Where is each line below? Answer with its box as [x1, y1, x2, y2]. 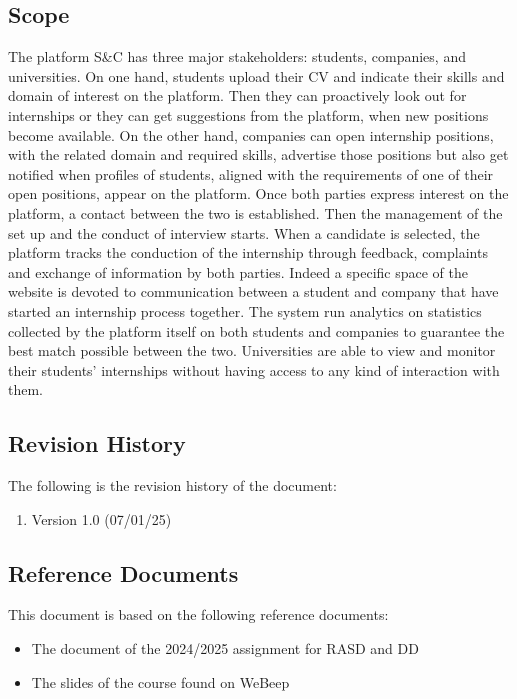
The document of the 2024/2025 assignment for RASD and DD [31, 638, 419, 659]
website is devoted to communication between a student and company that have [8, 281, 499, 302]
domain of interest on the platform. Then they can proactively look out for [8, 85, 467, 106]
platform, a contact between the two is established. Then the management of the [8, 202, 503, 223]
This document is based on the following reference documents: [8, 604, 389, 625]
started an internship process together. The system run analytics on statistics [8, 300, 482, 321]
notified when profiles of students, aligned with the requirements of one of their [8, 163, 494, 184]
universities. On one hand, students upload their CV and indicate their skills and [8, 65, 505, 86]
